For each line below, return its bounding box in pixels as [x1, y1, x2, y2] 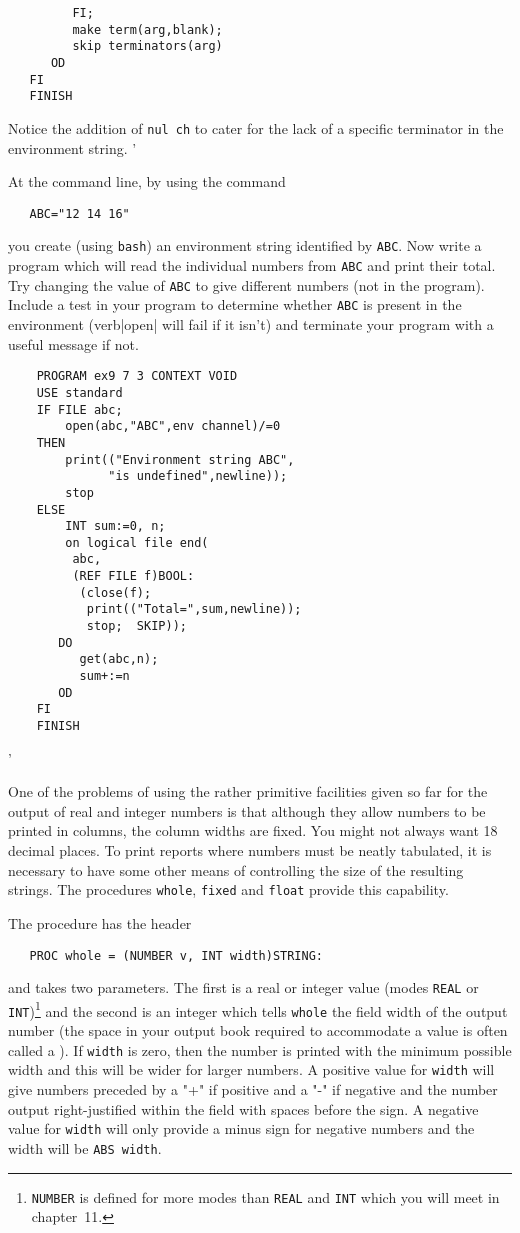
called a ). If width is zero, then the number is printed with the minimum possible [8, 1039, 512, 1060]
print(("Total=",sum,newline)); [86, 602, 302, 617]
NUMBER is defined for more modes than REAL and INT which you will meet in [31, 1186, 500, 1207]
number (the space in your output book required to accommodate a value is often [8, 1020, 508, 1041]
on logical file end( [65, 535, 209, 550]
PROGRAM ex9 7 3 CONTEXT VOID [36, 369, 238, 384]
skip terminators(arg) [72, 39, 223, 54]
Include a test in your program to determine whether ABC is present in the [8, 294, 462, 315]
